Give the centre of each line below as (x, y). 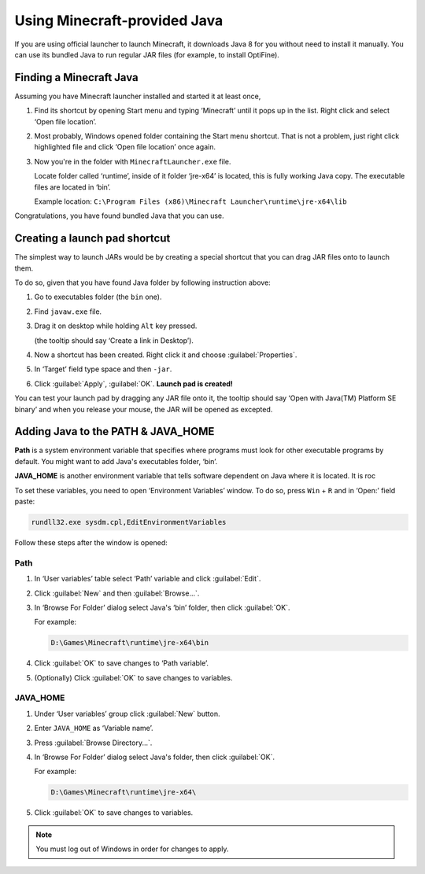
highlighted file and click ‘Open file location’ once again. (125, 147)
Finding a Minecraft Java (77, 77)
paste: (25, 502)
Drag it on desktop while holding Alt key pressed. (116, 326)
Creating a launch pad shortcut (92, 239)
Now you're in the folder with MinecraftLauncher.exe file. (133, 161)
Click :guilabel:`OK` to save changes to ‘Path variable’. (121, 663)
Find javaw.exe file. (68, 312)
